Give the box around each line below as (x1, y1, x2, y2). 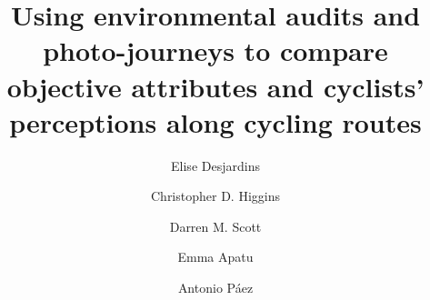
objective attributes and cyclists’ (6, 67, 425, 105)
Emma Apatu (177, 247, 254, 266)
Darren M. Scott (169, 216, 262, 235)
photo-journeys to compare (43, 32, 388, 69)
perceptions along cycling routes (9, 103, 422, 140)
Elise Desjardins (171, 155, 260, 175)
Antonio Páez (177, 278, 254, 297)
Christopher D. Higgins (150, 186, 280, 205)
